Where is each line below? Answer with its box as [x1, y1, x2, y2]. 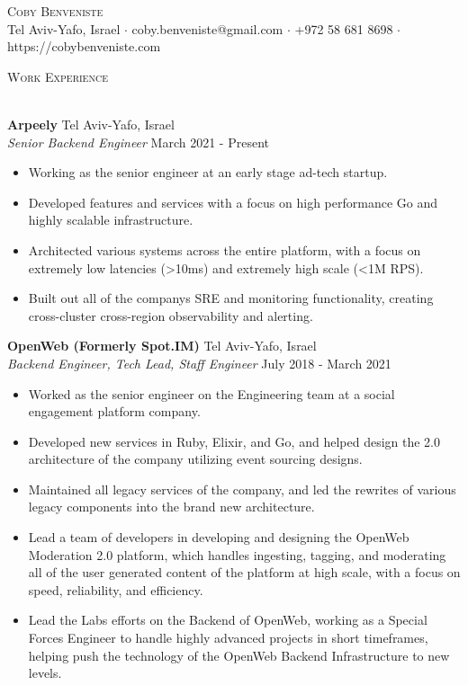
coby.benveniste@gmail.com [131, 19, 283, 38]
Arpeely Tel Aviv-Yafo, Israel [7, 114, 175, 133]
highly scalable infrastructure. [28, 210, 193, 229]
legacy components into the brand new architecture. [28, 497, 315, 516]
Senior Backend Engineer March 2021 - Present [7, 132, 270, 151]
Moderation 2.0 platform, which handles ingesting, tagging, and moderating [28, 545, 446, 564]
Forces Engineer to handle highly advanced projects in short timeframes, [28, 628, 428, 647]
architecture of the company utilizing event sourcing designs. [28, 449, 363, 468]
